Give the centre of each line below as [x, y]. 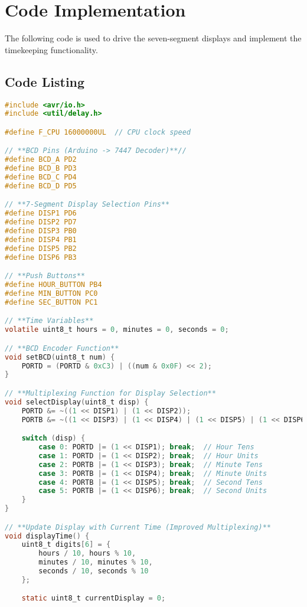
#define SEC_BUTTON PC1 [51, 302]
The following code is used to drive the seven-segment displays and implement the [153, 38]
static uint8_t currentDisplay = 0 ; [94, 598]
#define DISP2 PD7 [41, 222]
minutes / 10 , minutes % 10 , [96, 562]
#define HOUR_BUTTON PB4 [53, 285]
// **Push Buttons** [45, 276]
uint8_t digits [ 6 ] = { [66, 545]
